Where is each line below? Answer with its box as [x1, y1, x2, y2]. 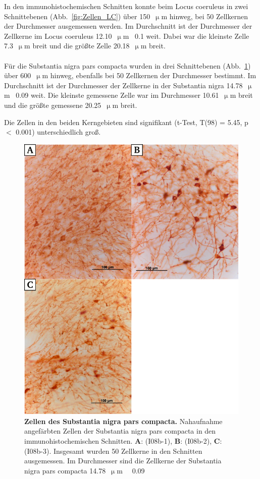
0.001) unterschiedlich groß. [16, 127, 101, 137]
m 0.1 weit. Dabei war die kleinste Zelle [123, 30, 249, 41]
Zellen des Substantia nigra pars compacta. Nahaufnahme [24, 415, 223, 426]
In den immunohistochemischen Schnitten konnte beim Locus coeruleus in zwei [4, 1, 248, 11]
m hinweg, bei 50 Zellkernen [161, 11, 248, 21]
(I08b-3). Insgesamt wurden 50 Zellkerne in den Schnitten [24, 445, 202, 456]
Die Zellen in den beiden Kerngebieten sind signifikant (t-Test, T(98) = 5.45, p [4, 116, 248, 127]
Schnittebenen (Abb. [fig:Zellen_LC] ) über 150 [4, 11, 150, 21]
